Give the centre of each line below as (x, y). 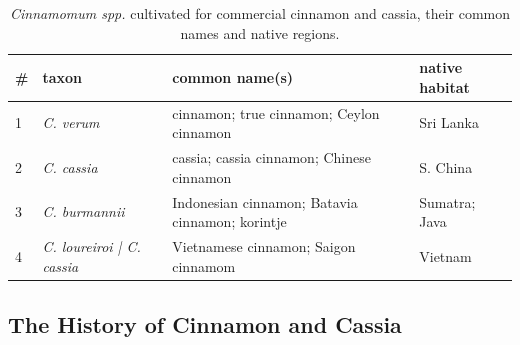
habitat (444, 86)
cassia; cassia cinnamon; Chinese (271, 157)
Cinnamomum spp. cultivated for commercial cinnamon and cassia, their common (260, 13)
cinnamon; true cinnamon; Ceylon (276, 112)
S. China (446, 166)
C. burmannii (83, 211)
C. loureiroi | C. (91, 245)
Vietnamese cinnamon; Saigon (264, 245)
